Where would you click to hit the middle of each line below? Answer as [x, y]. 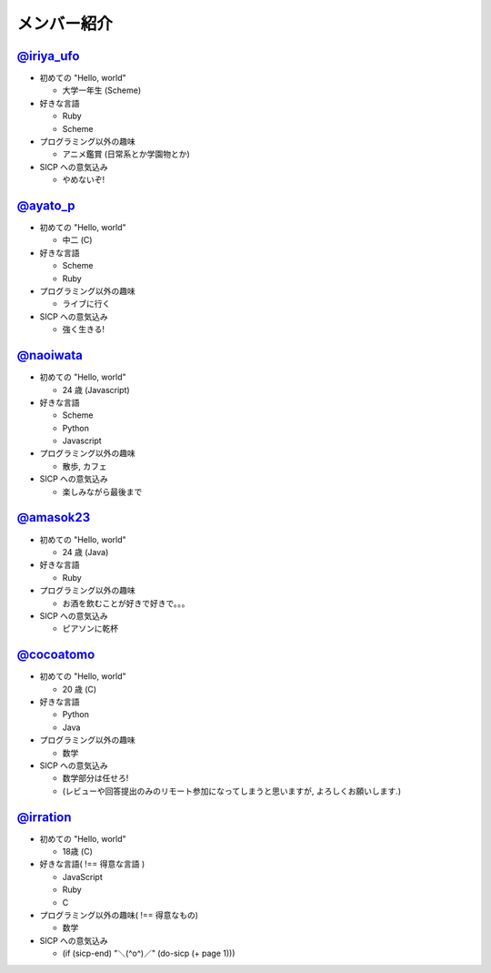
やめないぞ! [84, 180]
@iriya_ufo [48, 56]
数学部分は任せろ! [95, 778]
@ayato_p [46, 206]
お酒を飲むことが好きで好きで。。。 [126, 603]
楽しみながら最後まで [102, 492]
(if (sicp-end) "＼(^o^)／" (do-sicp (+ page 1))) [149, 953]
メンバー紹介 [65, 24]
